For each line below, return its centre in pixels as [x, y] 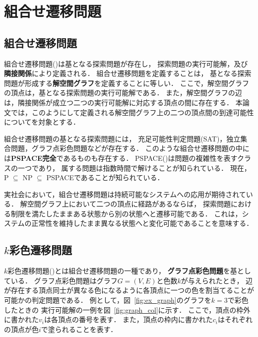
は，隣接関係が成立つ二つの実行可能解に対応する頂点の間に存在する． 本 [123, 102]
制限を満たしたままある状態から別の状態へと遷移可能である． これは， [126, 213]
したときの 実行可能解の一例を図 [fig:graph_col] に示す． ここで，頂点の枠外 [127, 309]
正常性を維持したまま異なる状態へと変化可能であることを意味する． [142, 223]
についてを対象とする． [42, 122]
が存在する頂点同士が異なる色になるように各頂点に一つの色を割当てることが [129, 290]
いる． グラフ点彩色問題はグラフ [64, 280]
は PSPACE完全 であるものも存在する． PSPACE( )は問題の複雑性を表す [121, 158]
